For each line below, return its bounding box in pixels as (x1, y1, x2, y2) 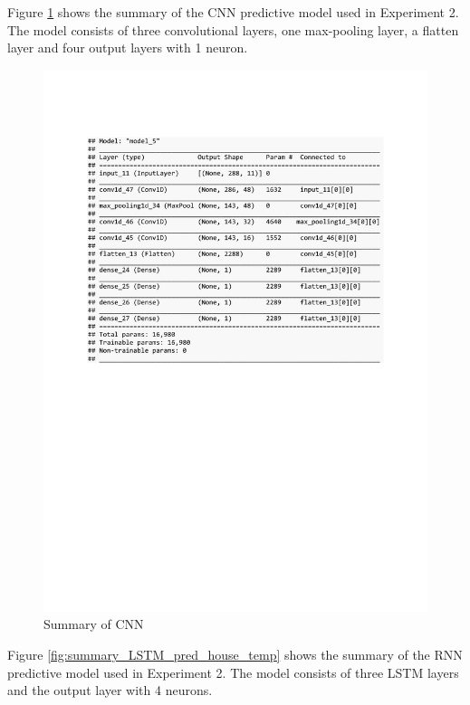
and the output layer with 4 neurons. (7, 681, 213, 700)
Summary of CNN (43, 614, 144, 634)
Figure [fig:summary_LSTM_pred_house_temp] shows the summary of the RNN (7, 645, 463, 664)
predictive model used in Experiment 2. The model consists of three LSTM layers (7, 662, 459, 681)
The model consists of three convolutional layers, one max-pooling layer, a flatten (7, 20, 459, 39)
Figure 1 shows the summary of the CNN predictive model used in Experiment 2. (7, 3, 459, 21)
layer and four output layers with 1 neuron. (7, 38, 248, 57)
